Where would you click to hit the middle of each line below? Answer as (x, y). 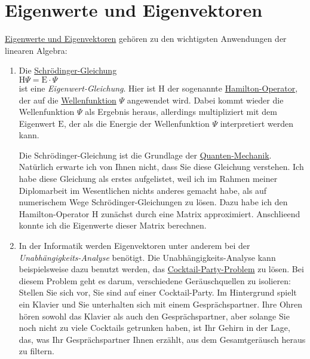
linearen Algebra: (36, 50)
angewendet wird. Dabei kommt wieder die (205, 100)
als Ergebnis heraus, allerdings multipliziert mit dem (181, 112)
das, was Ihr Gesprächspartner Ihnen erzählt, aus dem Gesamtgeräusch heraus (162, 339)
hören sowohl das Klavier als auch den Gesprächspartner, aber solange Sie (154, 316)
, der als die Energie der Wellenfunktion (136, 123)
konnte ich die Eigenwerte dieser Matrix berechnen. (113, 225)
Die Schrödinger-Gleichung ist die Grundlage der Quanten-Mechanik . (145, 155)
